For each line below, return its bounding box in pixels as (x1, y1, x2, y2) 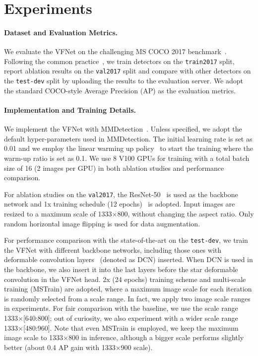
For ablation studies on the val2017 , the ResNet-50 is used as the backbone (4, 189, 238, 199)
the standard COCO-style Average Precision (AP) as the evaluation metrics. (4, 85, 236, 95)
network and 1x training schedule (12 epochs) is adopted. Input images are (4, 199, 235, 209)
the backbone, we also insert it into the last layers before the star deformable (4, 264, 238, 274)
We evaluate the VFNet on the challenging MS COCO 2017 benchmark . (4, 46, 227, 57)
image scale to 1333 (4, 332, 64, 343)
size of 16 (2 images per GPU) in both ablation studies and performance (4, 162, 224, 173)
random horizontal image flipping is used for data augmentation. (4, 218, 200, 228)
